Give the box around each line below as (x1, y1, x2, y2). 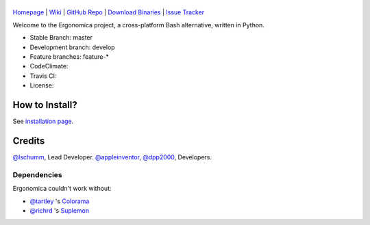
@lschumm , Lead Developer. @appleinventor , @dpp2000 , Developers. (12, 153, 212, 161)
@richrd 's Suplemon (29, 206, 90, 215)
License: (29, 81, 54, 90)
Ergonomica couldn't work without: (12, 185, 112, 193)
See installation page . (12, 117, 74, 126)
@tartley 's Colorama (29, 197, 90, 205)
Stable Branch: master (29, 34, 92, 42)
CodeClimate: (29, 62, 69, 70)
